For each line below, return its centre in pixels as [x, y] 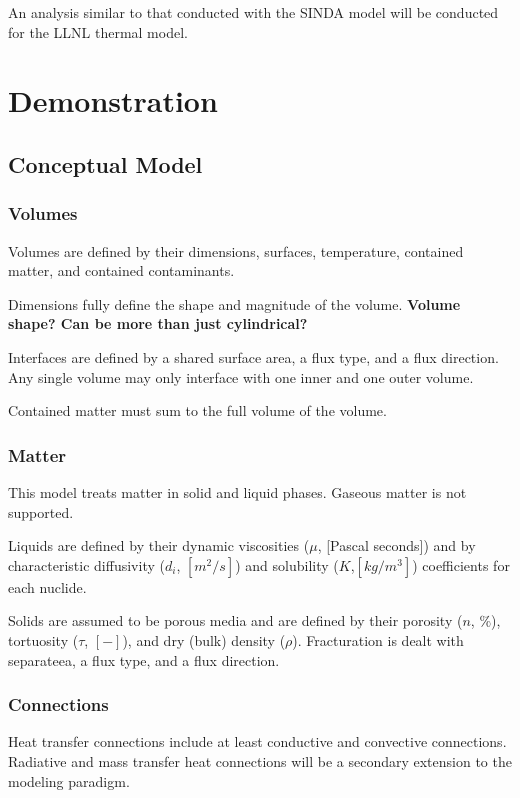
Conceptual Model [105, 163]
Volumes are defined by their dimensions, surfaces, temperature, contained [236, 250]
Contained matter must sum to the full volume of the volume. [197, 410]
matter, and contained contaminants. [121, 270]
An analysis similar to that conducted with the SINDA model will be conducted [253, 12]
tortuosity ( [43, 639]
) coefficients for [461, 564]
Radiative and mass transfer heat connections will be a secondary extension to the [260, 760]
